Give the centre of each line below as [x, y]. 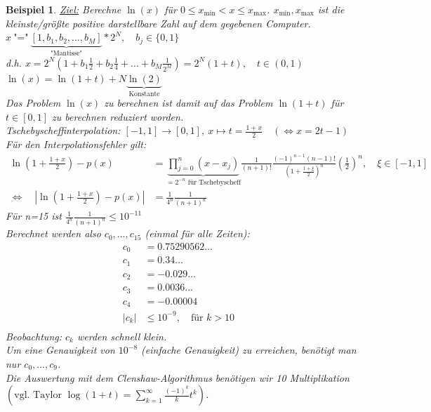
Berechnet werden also [53, 233]
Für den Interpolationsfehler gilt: [76, 144]
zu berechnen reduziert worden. [118, 116]
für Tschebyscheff [214, 182]
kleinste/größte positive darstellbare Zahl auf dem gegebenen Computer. [158, 23]
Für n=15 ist [34, 216]
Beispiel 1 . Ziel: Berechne [64, 9]
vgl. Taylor [38, 396]
